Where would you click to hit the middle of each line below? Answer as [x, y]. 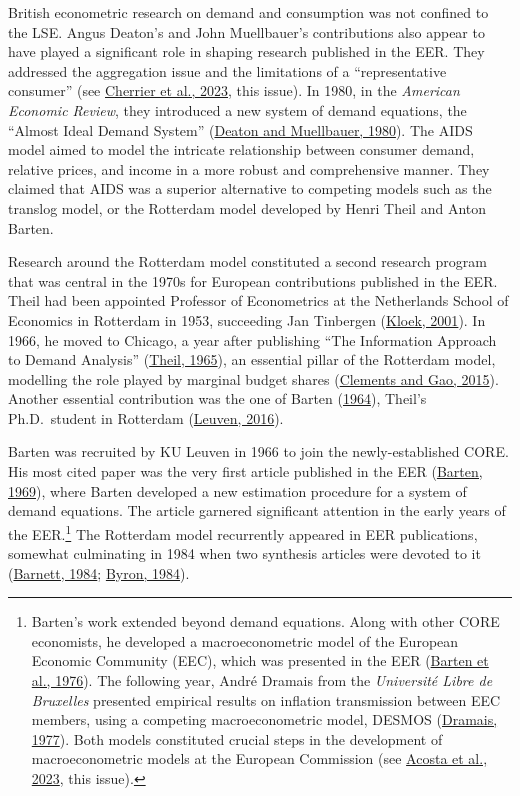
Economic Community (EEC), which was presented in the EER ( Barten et [260, 660]
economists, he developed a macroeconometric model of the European [245, 640]
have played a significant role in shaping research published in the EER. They [246, 51]
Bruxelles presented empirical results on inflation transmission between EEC [266, 699]
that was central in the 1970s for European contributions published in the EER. [253, 280]
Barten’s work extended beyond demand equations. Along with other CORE [265, 621]
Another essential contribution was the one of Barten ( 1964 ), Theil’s [217, 398]
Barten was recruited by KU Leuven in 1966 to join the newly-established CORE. [258, 451]
